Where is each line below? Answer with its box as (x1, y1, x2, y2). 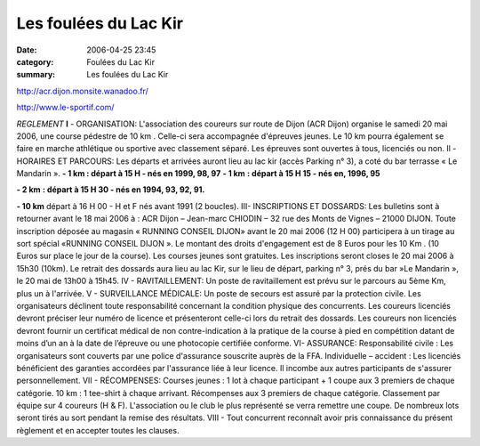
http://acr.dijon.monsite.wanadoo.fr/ (16, 85, 148, 96)
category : (16, 56, 54, 67)
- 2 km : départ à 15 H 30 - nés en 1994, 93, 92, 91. (16, 184, 205, 195)
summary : (16, 69, 56, 80)
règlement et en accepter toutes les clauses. (16, 425, 180, 435)
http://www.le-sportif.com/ (16, 102, 115, 113)
